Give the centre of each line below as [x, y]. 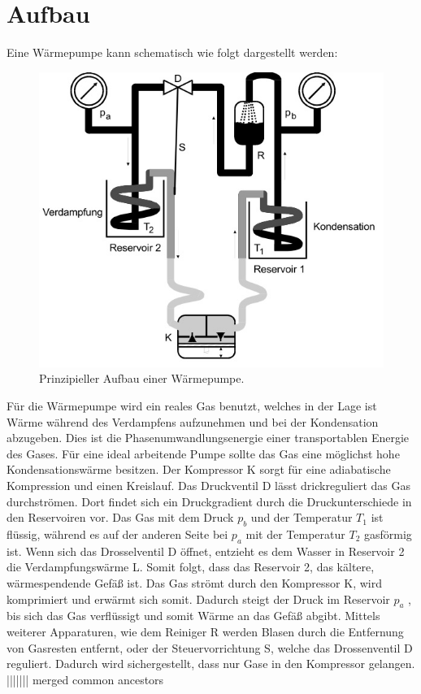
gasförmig [388, 534]
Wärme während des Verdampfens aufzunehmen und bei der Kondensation [193, 421]
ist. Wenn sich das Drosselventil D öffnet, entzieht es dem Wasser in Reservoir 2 [206, 551]
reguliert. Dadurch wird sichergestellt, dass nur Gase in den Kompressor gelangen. [211, 664]
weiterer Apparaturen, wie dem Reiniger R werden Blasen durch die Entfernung [205, 631]
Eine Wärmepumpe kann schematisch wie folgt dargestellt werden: [172, 52]
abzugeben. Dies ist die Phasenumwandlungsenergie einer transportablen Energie [208, 438]
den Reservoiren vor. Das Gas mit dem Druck [120, 517]
